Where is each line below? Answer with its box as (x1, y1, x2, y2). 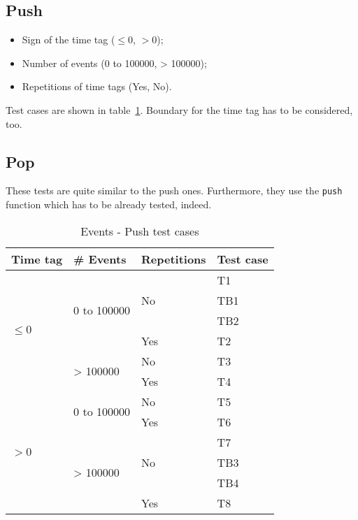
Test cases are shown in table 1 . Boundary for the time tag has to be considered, (6, 102, 353, 117)
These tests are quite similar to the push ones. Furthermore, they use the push (6, 183, 343, 198)
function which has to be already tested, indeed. (6, 197, 212, 212)
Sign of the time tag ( (22, 32, 115, 47)
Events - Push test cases (80, 222, 199, 239)
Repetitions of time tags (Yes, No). (22, 79, 172, 94)
